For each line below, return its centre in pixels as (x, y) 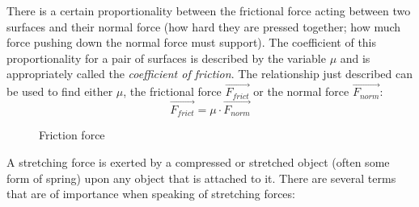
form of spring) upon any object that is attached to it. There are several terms (201, 178)
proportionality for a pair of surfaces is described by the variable (166, 58)
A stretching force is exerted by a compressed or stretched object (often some (198, 162)
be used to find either (60, 91)
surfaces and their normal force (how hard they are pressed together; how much (204, 26)
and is (355, 58)
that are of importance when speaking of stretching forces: (151, 194)
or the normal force (301, 91)
